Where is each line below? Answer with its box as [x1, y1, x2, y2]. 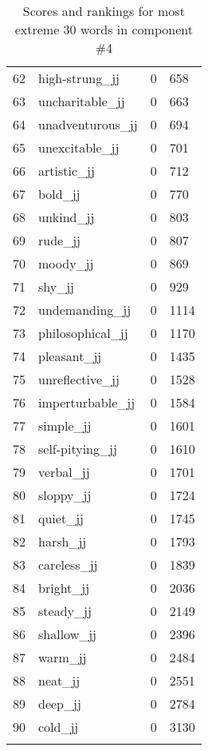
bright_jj [38, 578, 90, 597]
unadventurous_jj [38, 115, 138, 133]
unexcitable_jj [38, 138, 120, 157]
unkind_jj [38, 208, 95, 226]
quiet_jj [38, 509, 84, 527]
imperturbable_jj [38, 393, 135, 411]
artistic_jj [38, 161, 95, 180]
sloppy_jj [38, 486, 92, 504]
